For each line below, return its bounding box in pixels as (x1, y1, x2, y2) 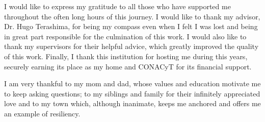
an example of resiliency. (4, 108, 81, 118)
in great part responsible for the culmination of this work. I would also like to (4, 31, 247, 41)
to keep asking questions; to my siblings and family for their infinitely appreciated (4, 88, 260, 99)
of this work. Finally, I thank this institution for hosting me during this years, (4, 51, 248, 61)
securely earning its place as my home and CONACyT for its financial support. (4, 61, 252, 71)
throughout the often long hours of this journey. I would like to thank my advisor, (4, 11, 260, 21)
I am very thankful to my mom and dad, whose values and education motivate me (4, 78, 261, 89)
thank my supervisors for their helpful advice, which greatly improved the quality (4, 41, 259, 52)
